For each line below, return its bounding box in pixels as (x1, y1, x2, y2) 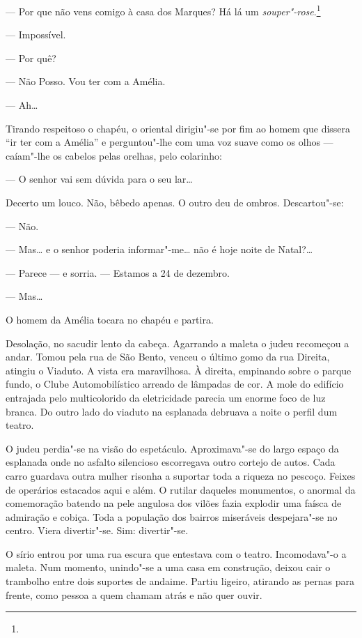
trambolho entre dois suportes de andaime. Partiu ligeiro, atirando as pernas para (6, 574, 355, 588)
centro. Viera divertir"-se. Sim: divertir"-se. (6, 523, 189, 538)
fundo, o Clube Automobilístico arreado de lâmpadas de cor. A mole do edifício (6, 377, 344, 391)
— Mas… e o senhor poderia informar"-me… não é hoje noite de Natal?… (6, 242, 313, 257)
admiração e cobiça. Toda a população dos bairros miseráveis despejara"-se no (6, 509, 338, 524)
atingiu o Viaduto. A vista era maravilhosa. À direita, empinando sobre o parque (6, 363, 352, 377)
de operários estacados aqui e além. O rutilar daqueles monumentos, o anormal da (6, 482, 356, 496)
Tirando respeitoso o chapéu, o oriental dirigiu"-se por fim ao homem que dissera (6, 121, 351, 135)
